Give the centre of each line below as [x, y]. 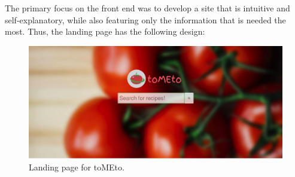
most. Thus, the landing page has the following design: [105, 31]
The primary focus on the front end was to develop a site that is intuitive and [147, 8]
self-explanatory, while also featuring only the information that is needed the [145, 19]
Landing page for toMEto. [77, 167]
